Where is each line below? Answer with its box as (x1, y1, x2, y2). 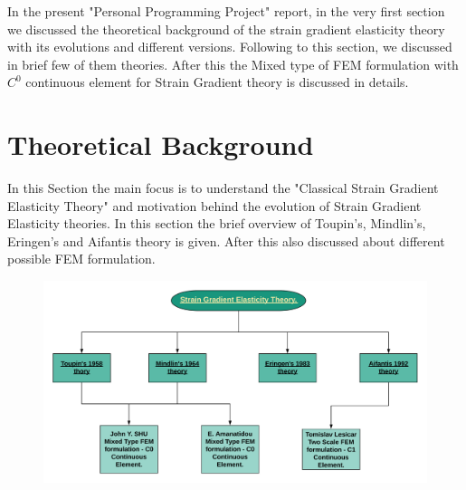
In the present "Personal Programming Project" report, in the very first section (7, 2, 445, 20)
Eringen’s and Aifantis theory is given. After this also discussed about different (7, 231, 445, 250)
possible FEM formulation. (7, 249, 156, 268)
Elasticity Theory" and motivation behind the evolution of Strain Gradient (7, 196, 422, 215)
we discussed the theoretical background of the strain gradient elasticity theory (7, 19, 445, 38)
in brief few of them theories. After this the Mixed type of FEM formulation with (7, 54, 459, 73)
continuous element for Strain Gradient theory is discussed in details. (25, 72, 409, 91)
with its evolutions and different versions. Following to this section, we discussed (7, 37, 452, 56)
